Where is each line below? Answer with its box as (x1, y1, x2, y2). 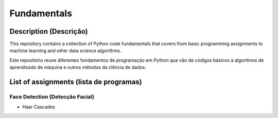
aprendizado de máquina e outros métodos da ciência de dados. (9, 64, 147, 70)
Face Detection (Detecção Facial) (9, 93, 95, 101)
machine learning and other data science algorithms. (9, 48, 121, 54)
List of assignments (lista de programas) (9, 78, 142, 86)
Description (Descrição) (9, 27, 88, 36)
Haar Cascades (22, 104, 55, 110)
